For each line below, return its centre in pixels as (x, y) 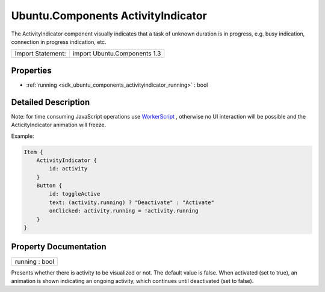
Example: (23, 136)
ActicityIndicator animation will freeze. (59, 125)
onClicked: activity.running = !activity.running (124, 211)
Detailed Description (51, 102)
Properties (31, 70)
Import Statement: (40, 54)
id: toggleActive (75, 194)
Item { (33, 152)
